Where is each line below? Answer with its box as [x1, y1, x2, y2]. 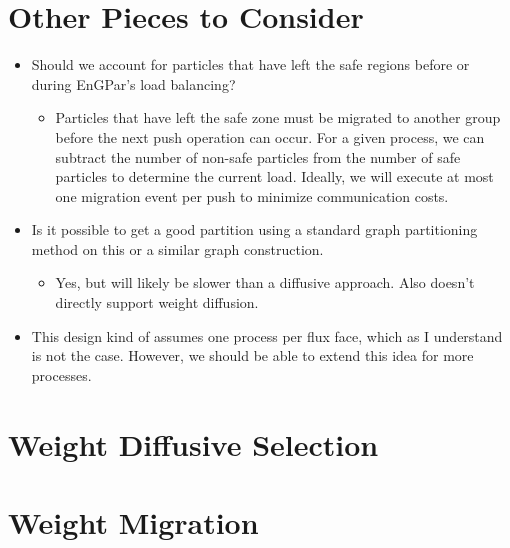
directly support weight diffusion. [55, 292, 259, 313]
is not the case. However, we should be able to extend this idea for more [31, 345, 474, 366]
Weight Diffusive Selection [8, 423, 379, 464]
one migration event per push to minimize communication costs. [55, 185, 449, 206]
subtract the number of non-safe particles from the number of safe [55, 146, 461, 167]
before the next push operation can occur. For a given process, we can [55, 126, 485, 147]
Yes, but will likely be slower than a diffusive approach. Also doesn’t [55, 272, 475, 293]
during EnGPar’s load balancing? [31, 73, 236, 94]
